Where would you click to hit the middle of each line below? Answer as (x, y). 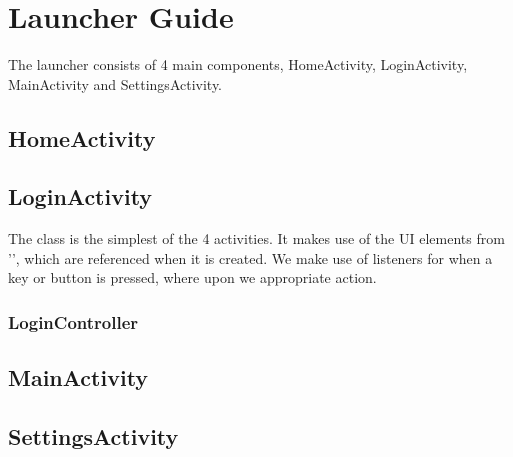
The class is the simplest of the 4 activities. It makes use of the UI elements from (256, 238)
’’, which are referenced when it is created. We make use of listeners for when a (250, 257)
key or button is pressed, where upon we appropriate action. (192, 277)
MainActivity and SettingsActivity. (115, 83)
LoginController (73, 322)
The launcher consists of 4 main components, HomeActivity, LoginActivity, (238, 64)
